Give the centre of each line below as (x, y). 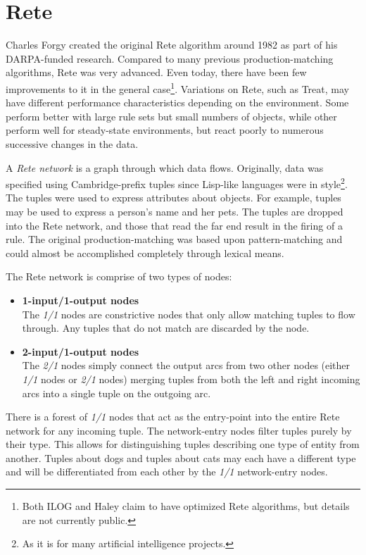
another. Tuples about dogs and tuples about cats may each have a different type (181, 457)
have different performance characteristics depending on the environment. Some (177, 102)
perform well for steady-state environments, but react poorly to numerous (165, 130)
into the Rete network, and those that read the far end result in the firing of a (174, 225)
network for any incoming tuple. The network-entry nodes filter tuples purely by (179, 430)
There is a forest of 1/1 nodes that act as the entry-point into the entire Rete (173, 417)
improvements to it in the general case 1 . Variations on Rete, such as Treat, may (177, 87)
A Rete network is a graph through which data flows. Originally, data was (165, 167)
